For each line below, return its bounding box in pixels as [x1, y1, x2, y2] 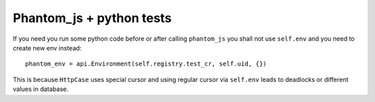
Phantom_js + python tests [12, 10, 172, 25]
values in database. [12, 85, 69, 93]
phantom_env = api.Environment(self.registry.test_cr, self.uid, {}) [25, 60, 267, 68]
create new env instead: [12, 43, 82, 52]
